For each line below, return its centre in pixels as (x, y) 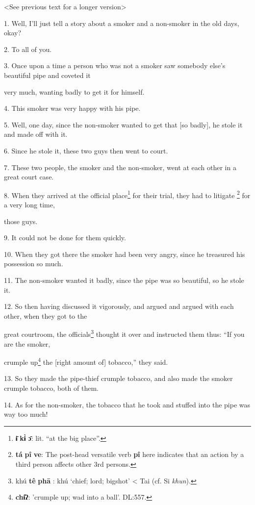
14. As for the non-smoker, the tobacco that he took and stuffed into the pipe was (127, 404)
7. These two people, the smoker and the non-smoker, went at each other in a (120, 167)
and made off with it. (36, 134)
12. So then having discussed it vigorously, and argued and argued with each (119, 306)
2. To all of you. (28, 49)
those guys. (21, 221)
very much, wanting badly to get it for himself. (74, 91)
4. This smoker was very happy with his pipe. (72, 108)
